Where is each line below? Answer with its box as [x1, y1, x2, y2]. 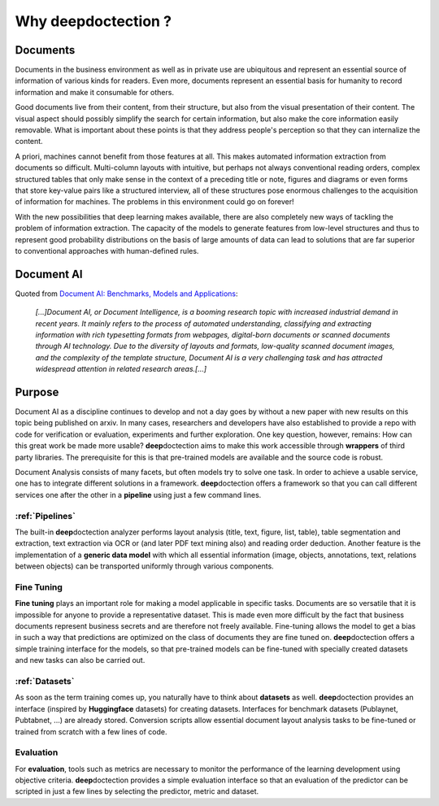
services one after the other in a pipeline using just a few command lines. [15, 490, 262, 499]
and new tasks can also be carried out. [15, 656, 146, 665]
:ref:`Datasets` [15, 675, 75, 686]
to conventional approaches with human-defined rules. [15, 246, 199, 255]
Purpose [15, 385, 59, 399]
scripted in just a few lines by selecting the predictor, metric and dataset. [15, 786, 259, 796]
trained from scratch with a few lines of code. [15, 726, 167, 736]
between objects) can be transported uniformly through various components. [15, 561, 274, 571]
